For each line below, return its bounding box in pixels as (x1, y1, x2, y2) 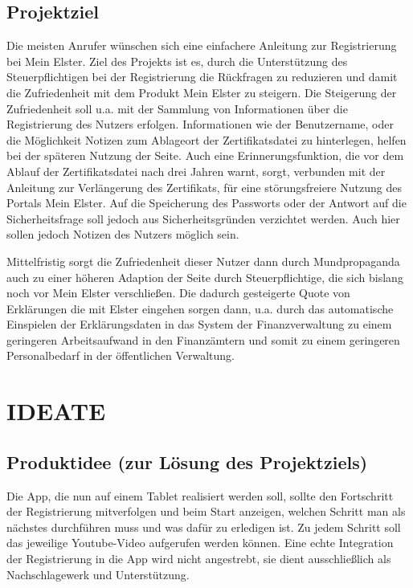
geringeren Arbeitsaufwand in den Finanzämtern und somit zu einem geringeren (6, 331, 400, 348)
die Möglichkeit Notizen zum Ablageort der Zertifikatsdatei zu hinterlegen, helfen (6, 131, 407, 148)
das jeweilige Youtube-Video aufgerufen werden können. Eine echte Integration (6, 534, 394, 551)
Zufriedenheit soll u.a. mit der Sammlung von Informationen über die (6, 100, 348, 116)
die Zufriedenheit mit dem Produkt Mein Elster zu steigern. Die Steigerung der (6, 84, 397, 100)
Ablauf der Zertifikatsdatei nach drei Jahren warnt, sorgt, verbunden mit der (6, 162, 386, 179)
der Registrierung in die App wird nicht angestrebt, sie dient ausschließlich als (6, 550, 391, 567)
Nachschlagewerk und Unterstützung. (6, 566, 190, 582)
